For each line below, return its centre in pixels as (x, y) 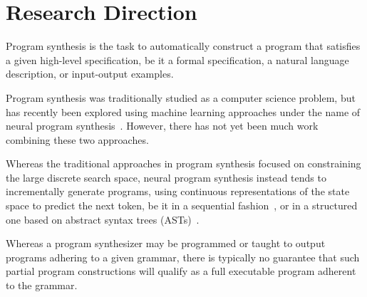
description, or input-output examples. (90, 74)
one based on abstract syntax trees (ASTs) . (103, 219)
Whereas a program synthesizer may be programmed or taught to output (166, 243)
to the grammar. (42, 285)
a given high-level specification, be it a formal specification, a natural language (177, 59)
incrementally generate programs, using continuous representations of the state (178, 191)
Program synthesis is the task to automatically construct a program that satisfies (183, 46)
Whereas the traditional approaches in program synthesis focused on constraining (183, 163)
